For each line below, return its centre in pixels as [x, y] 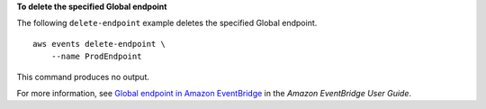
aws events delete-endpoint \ [99, 44]
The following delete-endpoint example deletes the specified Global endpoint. [167, 23]
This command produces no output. [83, 77]
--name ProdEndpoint [96, 57]
